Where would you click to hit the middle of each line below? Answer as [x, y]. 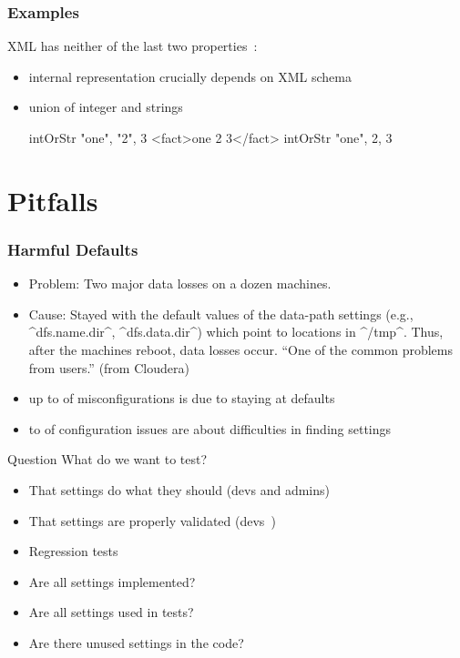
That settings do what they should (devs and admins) [179, 489]
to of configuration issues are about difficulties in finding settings [210, 428]
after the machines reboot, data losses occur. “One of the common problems [241, 349]
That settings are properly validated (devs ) [152, 520]
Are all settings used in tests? [111, 612]
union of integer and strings [106, 107]
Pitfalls [53, 200]
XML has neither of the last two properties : [133, 46]
